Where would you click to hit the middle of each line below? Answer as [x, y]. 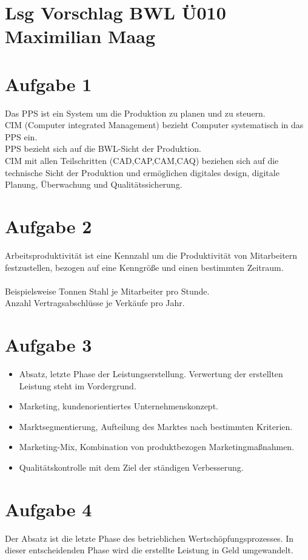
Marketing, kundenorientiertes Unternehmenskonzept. [119, 406]
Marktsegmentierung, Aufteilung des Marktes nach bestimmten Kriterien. [156, 426]
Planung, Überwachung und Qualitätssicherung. [94, 184]
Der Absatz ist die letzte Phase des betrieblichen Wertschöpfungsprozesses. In [149, 538]
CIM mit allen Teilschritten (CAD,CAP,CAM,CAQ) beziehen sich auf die [142, 161]
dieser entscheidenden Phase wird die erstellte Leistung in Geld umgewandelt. [149, 550]
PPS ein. [21, 136]
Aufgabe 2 [49, 226]
